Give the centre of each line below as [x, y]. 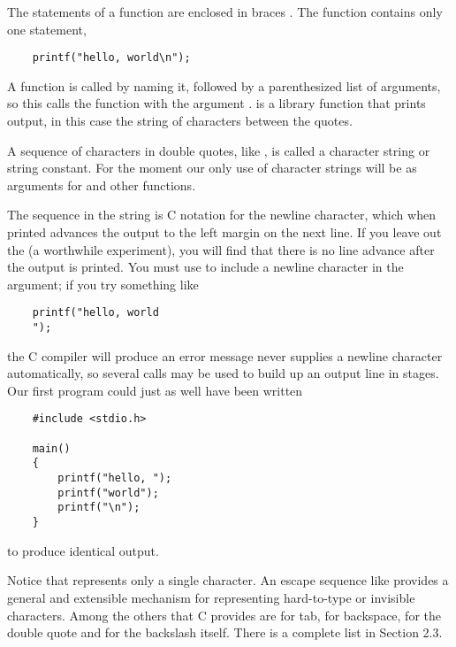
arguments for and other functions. [102, 185]
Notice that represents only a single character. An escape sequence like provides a [228, 580]
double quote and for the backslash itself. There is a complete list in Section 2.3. [225, 632]
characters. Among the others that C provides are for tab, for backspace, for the [224, 615]
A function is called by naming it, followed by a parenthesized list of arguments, [224, 85]
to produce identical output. [83, 550]
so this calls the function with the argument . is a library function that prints [217, 103]
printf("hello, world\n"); [111, 58]
